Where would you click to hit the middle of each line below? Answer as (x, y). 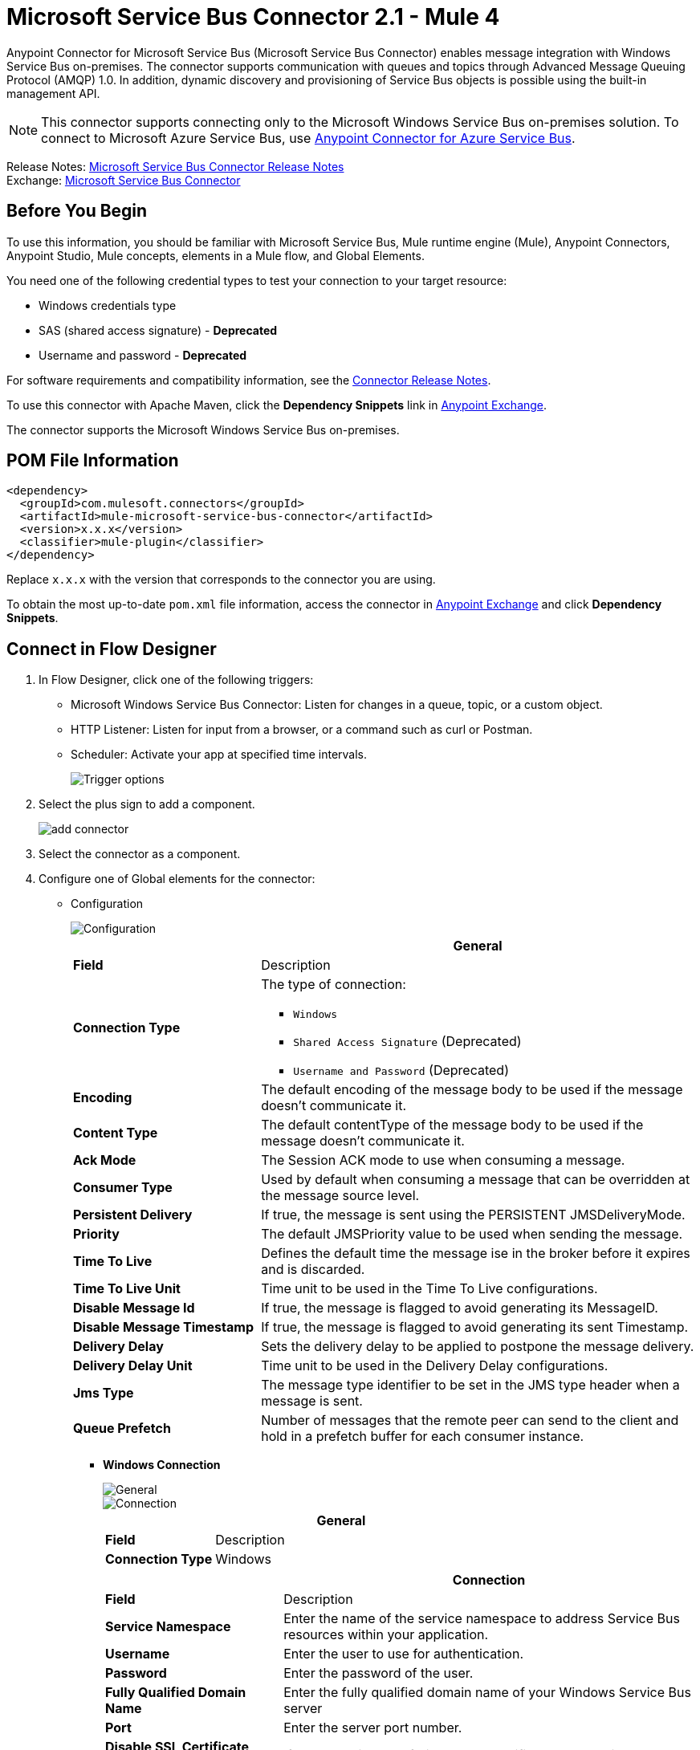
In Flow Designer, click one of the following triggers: (176, 680)
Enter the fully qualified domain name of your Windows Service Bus (487, 1693)
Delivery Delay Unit (133, 1366)
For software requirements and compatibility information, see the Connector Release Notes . (249, 380)
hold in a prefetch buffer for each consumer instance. (423, 1437)
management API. (53, 93)
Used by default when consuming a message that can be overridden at (476, 1180)
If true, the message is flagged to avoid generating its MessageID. (460, 1308)
